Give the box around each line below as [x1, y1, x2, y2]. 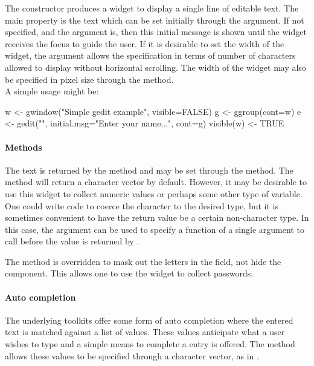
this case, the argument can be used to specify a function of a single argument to [5, 223, 304, 235]
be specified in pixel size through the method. [5, 73, 174, 85]
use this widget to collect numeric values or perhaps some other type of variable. [5, 187, 303, 200]
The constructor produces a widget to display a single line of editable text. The [5, 2, 299, 14]
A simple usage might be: [5, 85, 99, 97]
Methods [5, 140, 42, 153]
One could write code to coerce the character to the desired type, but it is [5, 199, 278, 212]
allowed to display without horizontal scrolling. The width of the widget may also [5, 60, 306, 73]
